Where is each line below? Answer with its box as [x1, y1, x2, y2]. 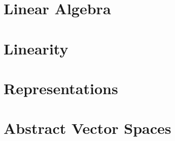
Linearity [4, 38, 68, 59]
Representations [4, 77, 118, 98]
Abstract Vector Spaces [4, 118, 171, 138]
